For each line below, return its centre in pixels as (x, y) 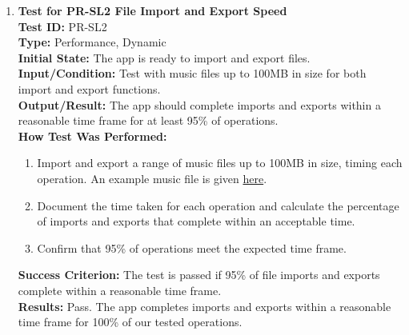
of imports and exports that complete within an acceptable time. (196, 221)
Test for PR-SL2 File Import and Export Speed (152, 10)
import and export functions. (89, 88)
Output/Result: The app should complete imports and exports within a (199, 104)
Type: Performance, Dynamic (92, 42)
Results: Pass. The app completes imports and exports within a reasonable (204, 306)
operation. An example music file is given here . (152, 178)
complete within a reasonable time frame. (120, 290)
